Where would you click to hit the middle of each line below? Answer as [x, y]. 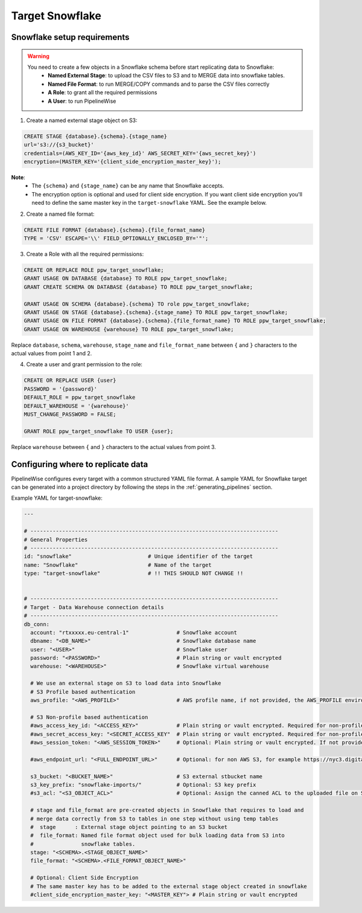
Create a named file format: [60, 214]
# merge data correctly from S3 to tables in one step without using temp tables [154, 818]
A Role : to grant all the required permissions [103, 92]
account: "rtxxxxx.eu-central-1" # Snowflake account [134, 632]
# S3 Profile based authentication [83, 692]
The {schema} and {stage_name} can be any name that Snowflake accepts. [128, 186]
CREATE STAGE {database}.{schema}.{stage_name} [95, 136]
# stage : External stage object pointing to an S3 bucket [129, 827]
